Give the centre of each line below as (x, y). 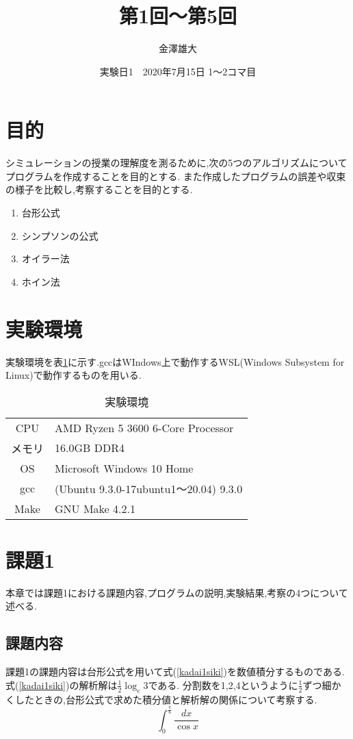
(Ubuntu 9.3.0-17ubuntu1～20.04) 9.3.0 (149, 488)
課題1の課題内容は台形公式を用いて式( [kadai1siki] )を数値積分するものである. (175, 672)
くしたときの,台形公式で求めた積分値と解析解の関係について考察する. (161, 699)
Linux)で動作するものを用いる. (74, 375)
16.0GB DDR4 (90, 448)
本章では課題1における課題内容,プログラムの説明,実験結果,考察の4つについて (177, 592)
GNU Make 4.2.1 (95, 508)
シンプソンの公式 (60, 235)
